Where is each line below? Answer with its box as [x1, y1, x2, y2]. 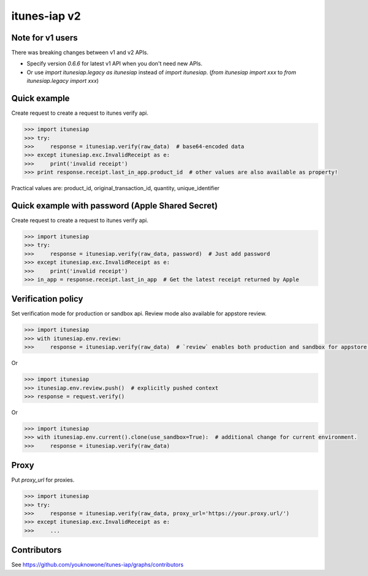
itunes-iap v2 [11, 9, 81, 23]
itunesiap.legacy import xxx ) [26, 77, 99, 85]
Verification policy [11, 294, 83, 304]
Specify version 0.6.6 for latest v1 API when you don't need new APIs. [26, 60, 202, 67]
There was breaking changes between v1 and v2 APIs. [11, 49, 148, 56]
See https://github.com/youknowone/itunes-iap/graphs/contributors [11, 561, 184, 569]
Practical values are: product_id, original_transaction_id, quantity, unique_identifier [11, 185, 220, 192]
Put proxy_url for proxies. [11, 476, 75, 484]
